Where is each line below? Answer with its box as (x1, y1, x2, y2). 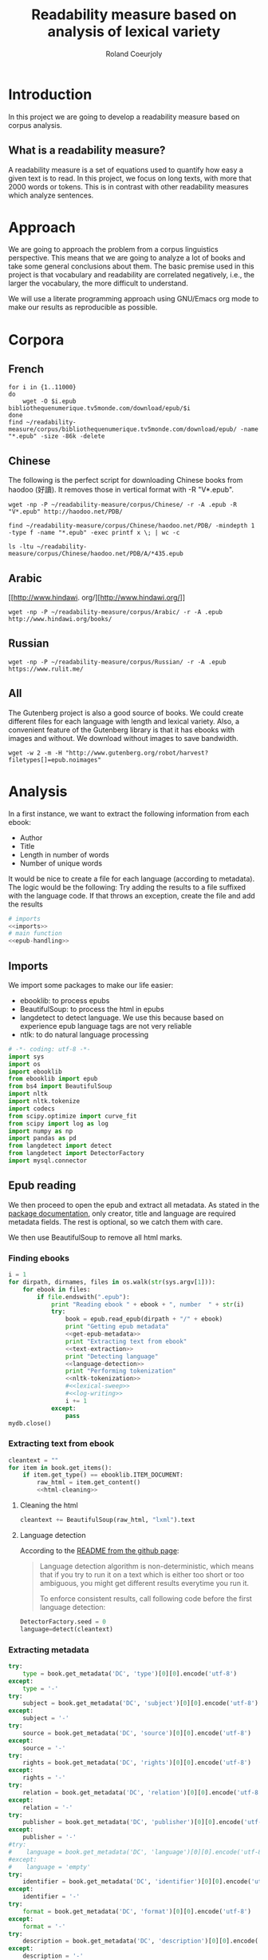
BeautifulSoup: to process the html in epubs (19, 1004, 165, 1014)
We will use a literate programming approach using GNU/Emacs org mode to (8, 294, 259, 304)
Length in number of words (19, 850, 109, 859)
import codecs (8, 1105, 56, 1113)
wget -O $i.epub (22, 397, 77, 405)
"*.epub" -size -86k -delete (8, 432, 105, 440)
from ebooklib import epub (8, 1075, 98, 1083)
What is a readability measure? (8, 144, 166, 157)
